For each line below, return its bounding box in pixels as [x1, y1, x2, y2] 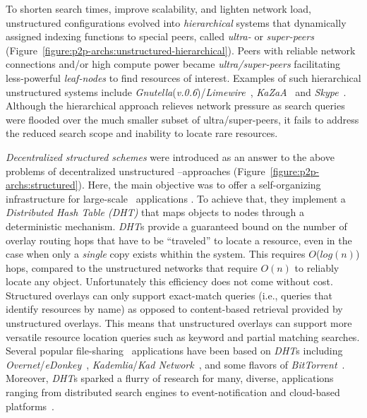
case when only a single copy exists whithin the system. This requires [6, 246, 306, 261]
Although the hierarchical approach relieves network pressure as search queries [6, 98, 345, 113]
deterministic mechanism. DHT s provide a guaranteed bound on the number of [6, 218, 347, 233]
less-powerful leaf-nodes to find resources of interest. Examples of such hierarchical [6, 70, 361, 85]
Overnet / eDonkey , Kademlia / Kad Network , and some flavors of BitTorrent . [6, 357, 345, 371]
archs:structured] [6, 177, 78, 192]
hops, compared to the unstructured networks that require [6, 260, 258, 275]
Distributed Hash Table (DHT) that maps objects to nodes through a [6, 205, 304, 220]
